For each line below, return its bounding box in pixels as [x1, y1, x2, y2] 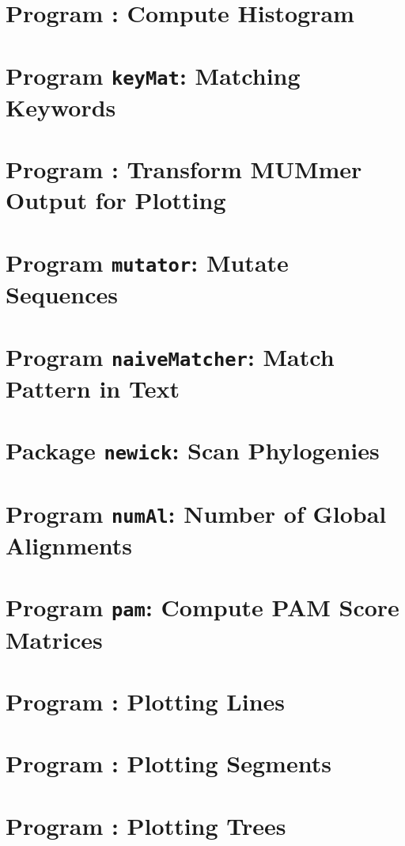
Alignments [6, 529, 132, 561]
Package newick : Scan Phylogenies [6, 434, 380, 467]
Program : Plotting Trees [6, 809, 286, 841]
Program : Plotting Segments [6, 747, 331, 779]
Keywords [6, 90, 116, 123]
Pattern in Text [6, 372, 180, 404]
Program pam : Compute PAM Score [6, 591, 399, 623]
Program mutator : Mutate [6, 246, 289, 278]
